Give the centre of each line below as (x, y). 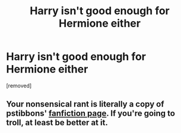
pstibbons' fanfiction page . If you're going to (90, 113)
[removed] (19, 85)
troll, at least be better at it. (57, 123)
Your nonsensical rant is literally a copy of (85, 104)
